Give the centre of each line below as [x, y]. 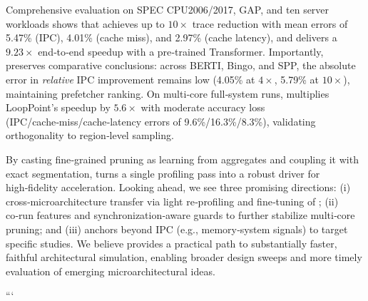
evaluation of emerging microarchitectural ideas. [111, 271]
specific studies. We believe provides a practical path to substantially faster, [172, 243]
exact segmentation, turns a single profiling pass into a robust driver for [163, 173]
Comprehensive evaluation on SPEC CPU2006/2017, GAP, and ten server [168, 9]
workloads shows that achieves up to [85, 23]
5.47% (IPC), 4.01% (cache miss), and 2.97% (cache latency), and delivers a [172, 37]
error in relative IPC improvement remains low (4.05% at [131, 79]
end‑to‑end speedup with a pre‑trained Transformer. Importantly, [181, 51]
